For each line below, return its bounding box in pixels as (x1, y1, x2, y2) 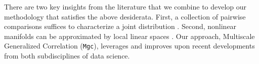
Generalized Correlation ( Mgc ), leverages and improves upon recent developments (4, 40, 255, 51)
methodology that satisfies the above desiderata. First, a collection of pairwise (4, 11, 246, 21)
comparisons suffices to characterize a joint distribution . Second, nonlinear (4, 21, 237, 31)
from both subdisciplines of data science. (4, 50, 130, 61)
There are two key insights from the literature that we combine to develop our (4, 1, 247, 11)
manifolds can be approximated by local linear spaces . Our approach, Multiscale (4, 30, 255, 41)
